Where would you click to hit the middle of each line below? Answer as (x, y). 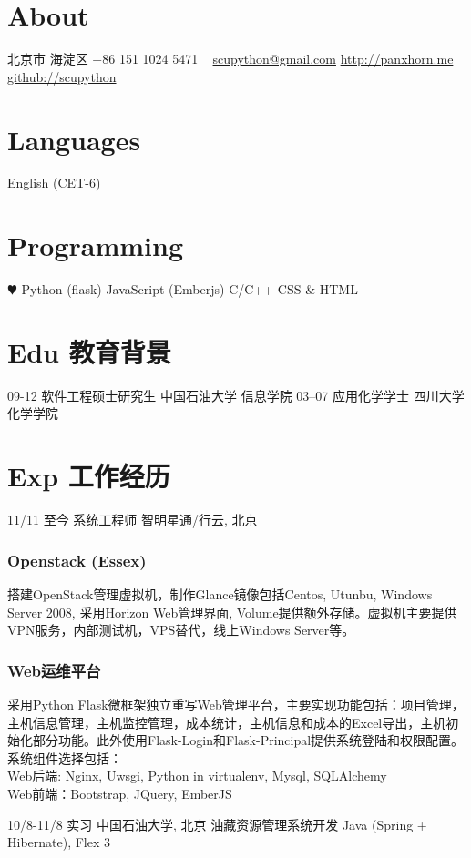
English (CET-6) (54, 183)
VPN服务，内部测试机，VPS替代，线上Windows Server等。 (181, 630)
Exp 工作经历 (89, 476)
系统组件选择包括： (65, 757)
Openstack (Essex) (77, 560)
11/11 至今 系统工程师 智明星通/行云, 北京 (133, 520)
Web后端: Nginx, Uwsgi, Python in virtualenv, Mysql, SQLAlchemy (197, 776)
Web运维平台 (54, 670)
